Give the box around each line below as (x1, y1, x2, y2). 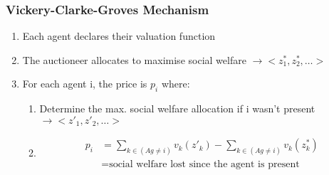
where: (161, 76, 190, 91)
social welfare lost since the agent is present (109, 159, 300, 170)
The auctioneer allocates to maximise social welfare (22, 52, 246, 67)
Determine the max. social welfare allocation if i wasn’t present (39, 101, 315, 116)
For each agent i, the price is (22, 76, 147, 91)
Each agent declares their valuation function (22, 28, 216, 43)
